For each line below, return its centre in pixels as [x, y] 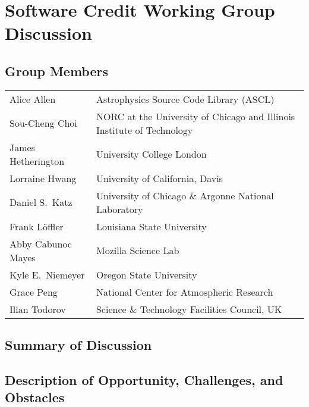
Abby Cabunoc [41, 243]
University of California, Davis [159, 178]
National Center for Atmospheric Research [185, 292]
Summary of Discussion [78, 345]
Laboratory [119, 209]
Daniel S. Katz [41, 202]
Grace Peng [34, 292]
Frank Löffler [37, 226]
